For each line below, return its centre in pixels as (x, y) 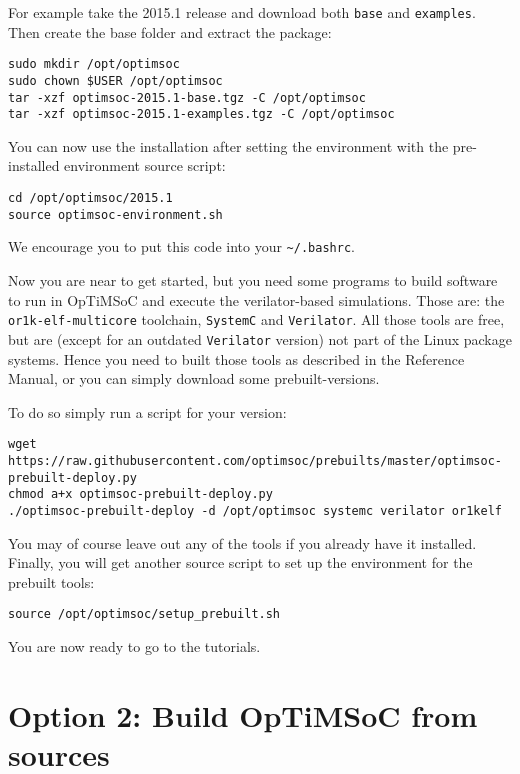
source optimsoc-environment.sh (115, 214)
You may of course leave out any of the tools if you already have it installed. (242, 542)
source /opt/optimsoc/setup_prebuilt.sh (144, 614)
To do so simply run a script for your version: (147, 411)
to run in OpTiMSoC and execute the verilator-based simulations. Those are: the (256, 299)
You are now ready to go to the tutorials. (134, 646)
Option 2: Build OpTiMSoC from (243, 714)
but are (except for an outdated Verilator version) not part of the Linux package (260, 338)
